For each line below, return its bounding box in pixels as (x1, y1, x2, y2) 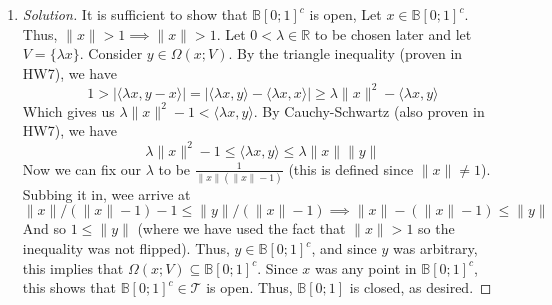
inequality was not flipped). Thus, (22, 238, 230, 259)
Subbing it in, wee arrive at (22, 183, 191, 204)
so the (418, 218, 455, 239)
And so (22, 218, 67, 239)
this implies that (22, 257, 124, 278)
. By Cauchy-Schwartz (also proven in (253, 100, 485, 121)
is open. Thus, (206, 277, 293, 298)
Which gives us (22, 100, 115, 121)
